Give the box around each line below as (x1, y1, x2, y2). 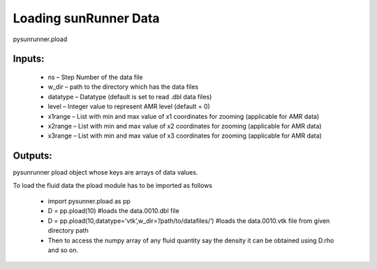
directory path (47, 226, 89, 235)
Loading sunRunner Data (13, 10, 160, 26)
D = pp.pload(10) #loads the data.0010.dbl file (47, 207, 179, 215)
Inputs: (13, 53, 45, 65)
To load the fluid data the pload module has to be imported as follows (13, 181, 213, 189)
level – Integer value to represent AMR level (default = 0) (47, 102, 211, 111)
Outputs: (13, 150, 52, 162)
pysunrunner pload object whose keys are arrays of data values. (13, 168, 198, 177)
